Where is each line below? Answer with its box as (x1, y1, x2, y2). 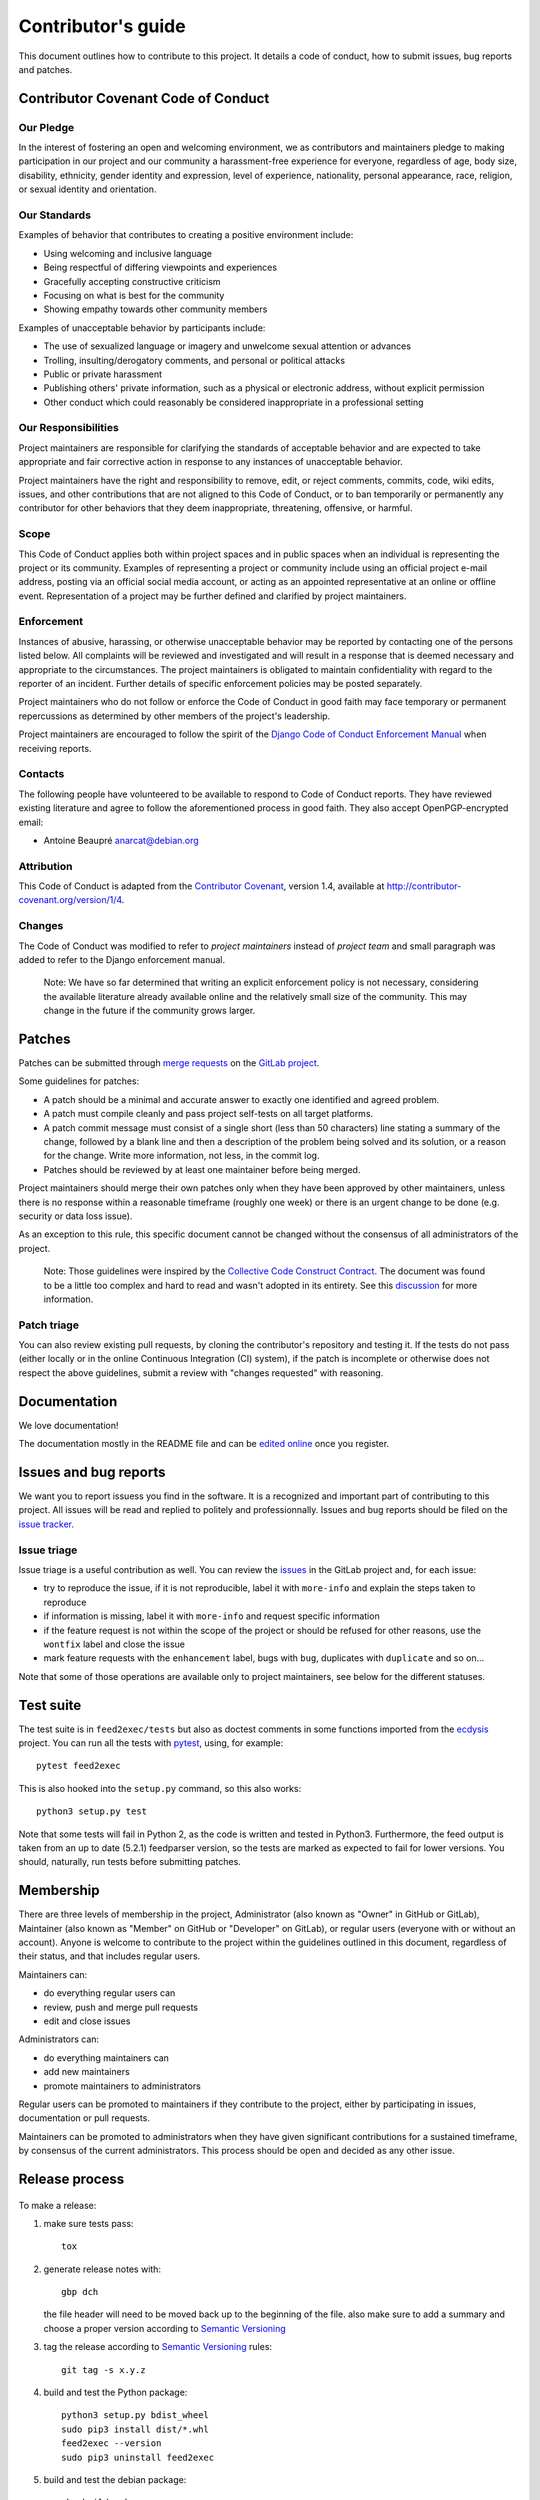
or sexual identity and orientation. (18, 183, 157, 195)
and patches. (18, 63, 73, 75)
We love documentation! (18, 1419, 119, 1431)
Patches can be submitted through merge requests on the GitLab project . (18, 1057, 320, 1069)
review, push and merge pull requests (43, 2001, 199, 2013)
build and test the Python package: (43, 2386, 188, 2399)
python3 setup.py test (36, 1806, 148, 1817)
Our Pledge (18, 120, 75, 134)
